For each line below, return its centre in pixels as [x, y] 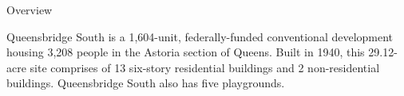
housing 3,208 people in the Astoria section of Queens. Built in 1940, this [186, 52]
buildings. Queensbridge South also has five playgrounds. [146, 83]
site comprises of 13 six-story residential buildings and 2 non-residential [205, 67]
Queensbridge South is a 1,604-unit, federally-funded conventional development [200, 36]
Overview [30, 10]
